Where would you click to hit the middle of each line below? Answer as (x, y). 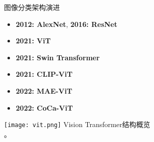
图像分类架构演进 (32, 7)
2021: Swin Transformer (58, 57)
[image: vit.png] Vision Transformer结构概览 (77, 124)
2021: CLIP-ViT (44, 74)
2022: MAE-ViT (44, 90)
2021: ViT (33, 41)
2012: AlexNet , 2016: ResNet (67, 24)
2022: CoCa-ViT (44, 107)
